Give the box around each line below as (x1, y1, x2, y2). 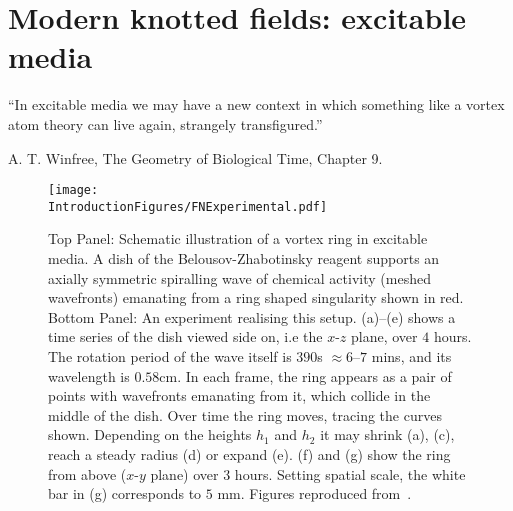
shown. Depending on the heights (48, 424, 252, 445)
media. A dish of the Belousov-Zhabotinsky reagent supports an (48, 248, 440, 268)
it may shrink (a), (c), (320, 424, 455, 445)
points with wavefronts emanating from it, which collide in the (48, 385, 431, 406)
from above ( (48, 463, 127, 484)
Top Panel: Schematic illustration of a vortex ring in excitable (48, 228, 428, 249)
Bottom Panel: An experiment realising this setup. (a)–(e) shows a (48, 306, 456, 327)
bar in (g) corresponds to (48, 483, 202, 504)
